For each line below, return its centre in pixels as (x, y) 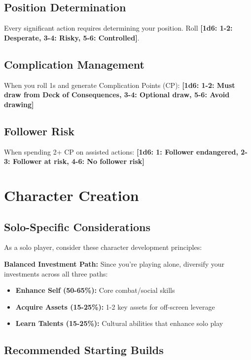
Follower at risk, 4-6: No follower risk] (78, 161)
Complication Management (74, 64)
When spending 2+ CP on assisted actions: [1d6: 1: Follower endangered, (121, 151)
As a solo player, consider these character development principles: (103, 247)
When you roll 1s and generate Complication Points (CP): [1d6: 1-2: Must (120, 85)
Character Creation (72, 195)
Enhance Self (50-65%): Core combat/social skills (95, 290)
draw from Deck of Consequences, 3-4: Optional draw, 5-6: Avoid (117, 95)
